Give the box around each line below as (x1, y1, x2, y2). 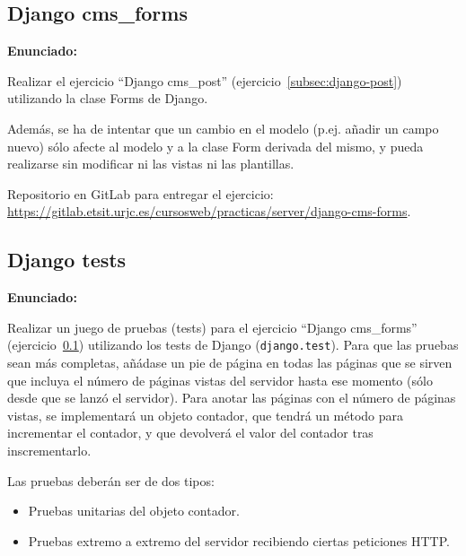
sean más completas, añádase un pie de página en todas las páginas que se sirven (7, 353, 453, 371)
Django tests (7, 246, 127, 274)
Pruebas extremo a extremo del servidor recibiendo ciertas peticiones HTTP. (28, 531, 450, 550)
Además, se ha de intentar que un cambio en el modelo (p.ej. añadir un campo (7, 118, 439, 137)
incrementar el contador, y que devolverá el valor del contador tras (7, 423, 374, 442)
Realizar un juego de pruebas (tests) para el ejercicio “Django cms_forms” (7, 317, 418, 336)
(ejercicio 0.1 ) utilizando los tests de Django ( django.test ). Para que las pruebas (7, 335, 459, 354)
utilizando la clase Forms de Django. (7, 89, 208, 108)
